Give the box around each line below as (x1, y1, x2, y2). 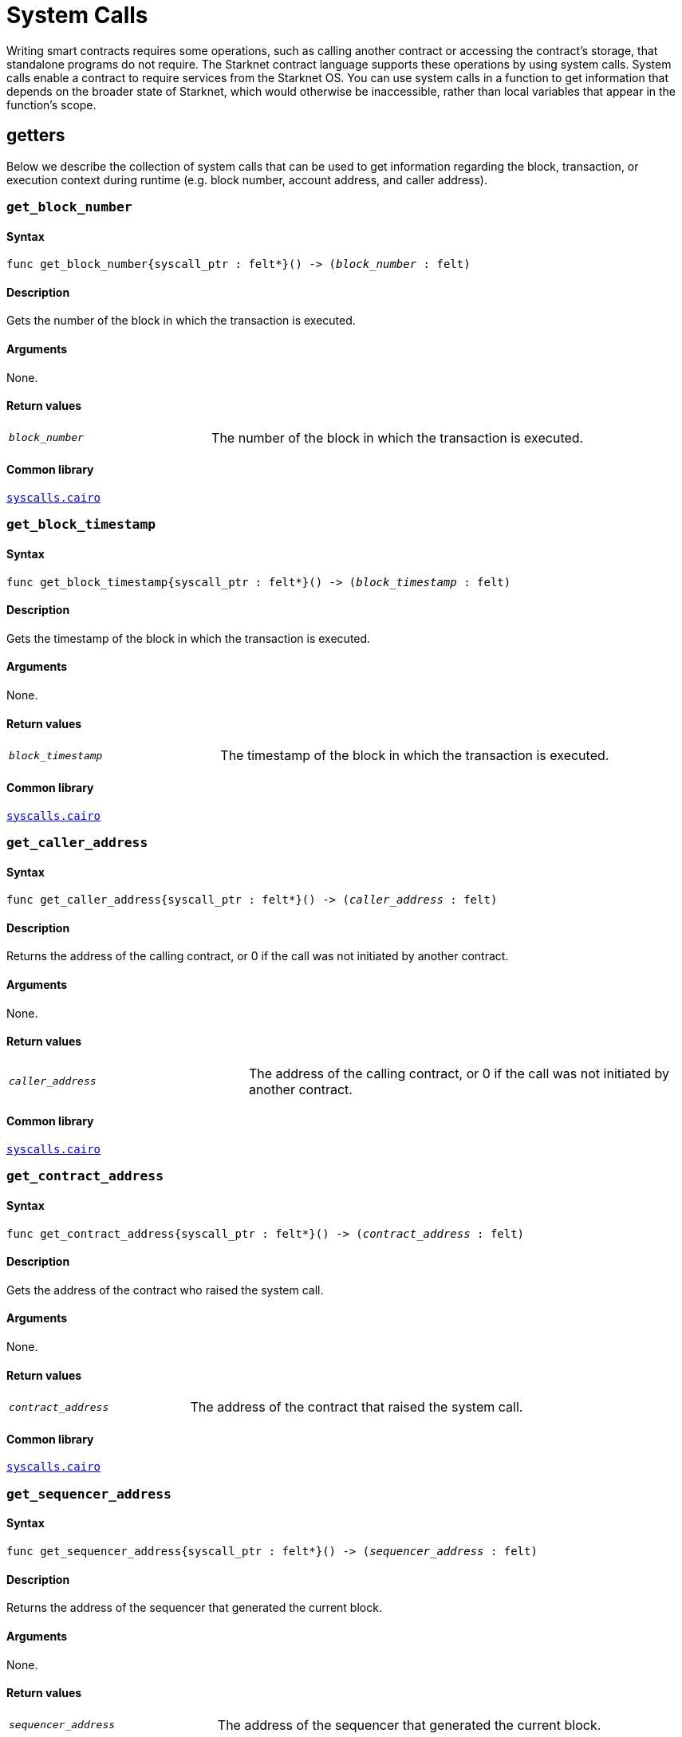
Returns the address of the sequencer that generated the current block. (6, 1601, 382, 1615)
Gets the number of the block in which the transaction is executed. (6, 313, 356, 328)
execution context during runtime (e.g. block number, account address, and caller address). (6, 172, 487, 187)
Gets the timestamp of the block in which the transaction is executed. (6, 631, 371, 645)
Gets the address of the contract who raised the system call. (6, 1282, 324, 1297)
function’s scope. (6, 97, 97, 112)
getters (6, 125, 65, 146)
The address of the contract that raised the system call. (190, 1399, 523, 1416)
